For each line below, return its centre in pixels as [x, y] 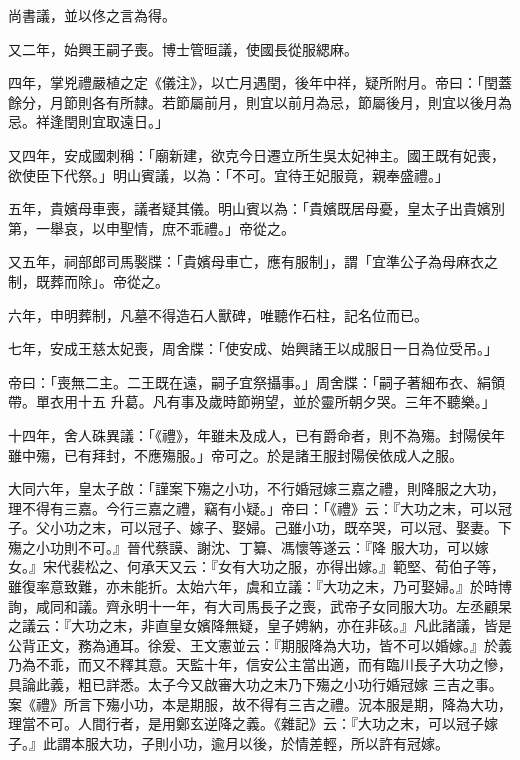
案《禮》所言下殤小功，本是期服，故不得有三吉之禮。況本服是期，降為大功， [260, 703]
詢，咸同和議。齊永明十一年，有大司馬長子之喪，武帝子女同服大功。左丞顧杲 [260, 605]
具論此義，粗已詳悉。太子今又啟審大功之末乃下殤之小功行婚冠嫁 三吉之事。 [255, 684]
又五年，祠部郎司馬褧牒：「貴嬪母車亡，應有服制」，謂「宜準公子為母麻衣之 [253, 261]
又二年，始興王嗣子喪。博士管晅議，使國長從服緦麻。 [183, 48]
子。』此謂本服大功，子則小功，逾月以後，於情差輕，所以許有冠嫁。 [228, 742]
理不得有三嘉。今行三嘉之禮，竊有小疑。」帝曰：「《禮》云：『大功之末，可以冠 [260, 507]
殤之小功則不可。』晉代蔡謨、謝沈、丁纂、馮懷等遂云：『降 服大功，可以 [241, 546]
